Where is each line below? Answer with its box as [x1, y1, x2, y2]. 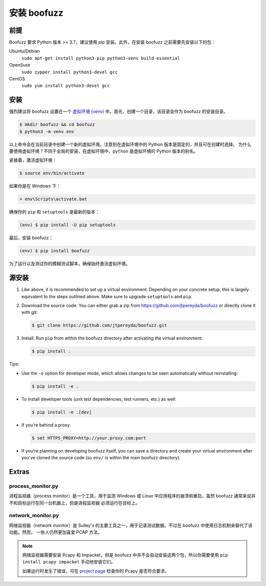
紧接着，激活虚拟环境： [9, 157, 57, 163]
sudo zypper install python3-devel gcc [21, 69, 118, 75]
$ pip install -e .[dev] [32, 409, 92, 415]
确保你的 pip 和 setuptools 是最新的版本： [9, 209, 100, 215]
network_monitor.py [9, 512, 59, 519]
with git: [21, 310, 38, 315]
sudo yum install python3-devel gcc [21, 83, 110, 89]
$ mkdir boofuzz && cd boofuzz [19, 122, 96, 128]
